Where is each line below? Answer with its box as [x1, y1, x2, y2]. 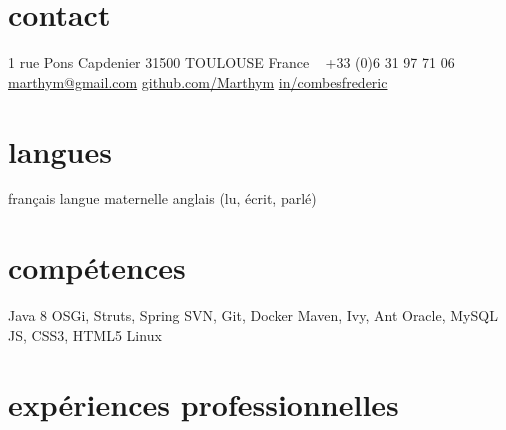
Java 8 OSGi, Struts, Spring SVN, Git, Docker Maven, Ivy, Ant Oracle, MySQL [8, 305, 498, 326]
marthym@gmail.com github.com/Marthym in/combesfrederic [8, 71, 388, 92]
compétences [8, 247, 186, 288]
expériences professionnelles [8, 383, 399, 424]
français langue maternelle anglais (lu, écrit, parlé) [8, 188, 317, 209]
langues [8, 130, 112, 171]
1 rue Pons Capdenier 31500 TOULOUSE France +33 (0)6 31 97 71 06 [8, 52, 455, 73]
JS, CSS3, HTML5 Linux [8, 324, 162, 345]
